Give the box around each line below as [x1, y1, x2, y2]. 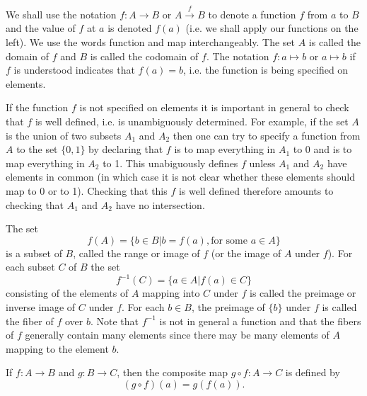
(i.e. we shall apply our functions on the [185, 21, 359, 35]
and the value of [6, 21, 76, 35]
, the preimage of [191, 299, 265, 314]
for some [211, 235, 247, 246]
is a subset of [6, 245, 62, 260]
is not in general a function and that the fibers [159, 313, 361, 328]
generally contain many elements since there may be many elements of [25, 327, 330, 342]
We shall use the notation [6, 6, 117, 21]
